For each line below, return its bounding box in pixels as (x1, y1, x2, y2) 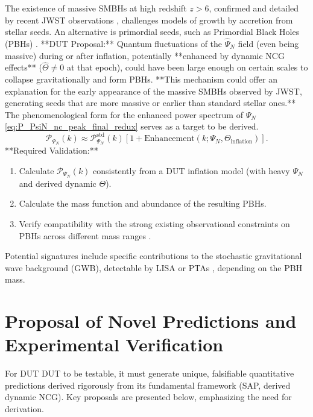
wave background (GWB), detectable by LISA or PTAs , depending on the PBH (5, 261, 303, 274)
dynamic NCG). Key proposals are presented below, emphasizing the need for (5, 390, 292, 403)
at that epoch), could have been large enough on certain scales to (66, 61, 308, 74)
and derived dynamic (19, 177, 96, 189)
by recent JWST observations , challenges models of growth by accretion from (5, 13, 293, 26)
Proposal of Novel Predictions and (5, 309, 297, 333)
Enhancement (144, 134, 195, 143)
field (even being (238, 37, 299, 49)
